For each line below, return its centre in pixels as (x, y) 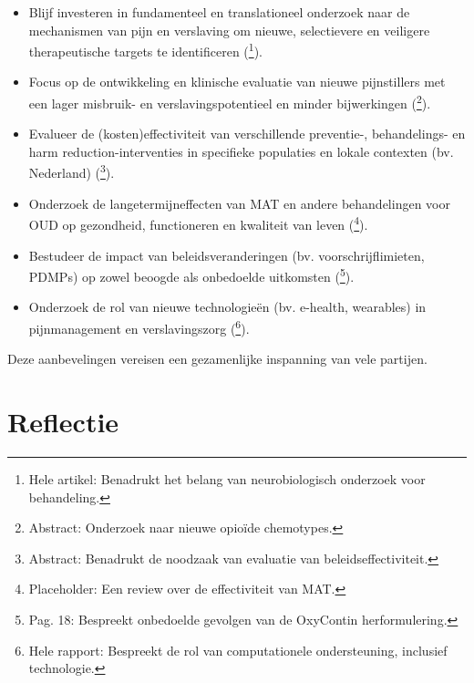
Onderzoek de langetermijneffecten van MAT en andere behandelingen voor (239, 203)
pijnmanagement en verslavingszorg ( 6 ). (139, 327)
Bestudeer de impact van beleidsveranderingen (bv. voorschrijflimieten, (227, 255)
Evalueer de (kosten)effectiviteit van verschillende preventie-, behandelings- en (247, 134)
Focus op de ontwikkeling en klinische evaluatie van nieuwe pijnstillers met (237, 82)
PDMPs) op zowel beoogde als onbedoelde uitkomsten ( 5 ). (191, 275)
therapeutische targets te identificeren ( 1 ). (145, 50)
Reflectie (63, 422)
